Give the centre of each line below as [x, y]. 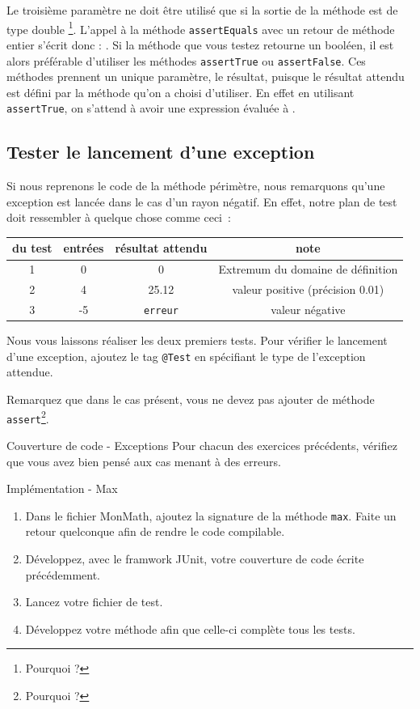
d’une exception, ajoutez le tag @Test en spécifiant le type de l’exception [186, 356]
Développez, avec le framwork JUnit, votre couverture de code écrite [195, 558]
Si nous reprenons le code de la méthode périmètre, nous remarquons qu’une [196, 186]
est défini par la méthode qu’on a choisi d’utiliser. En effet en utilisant [181, 92]
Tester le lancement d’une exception [161, 152]
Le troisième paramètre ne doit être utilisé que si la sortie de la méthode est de [202, 10]
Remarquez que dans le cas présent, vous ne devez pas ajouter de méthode [191, 399]
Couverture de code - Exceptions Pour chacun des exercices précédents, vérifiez [202, 445]
